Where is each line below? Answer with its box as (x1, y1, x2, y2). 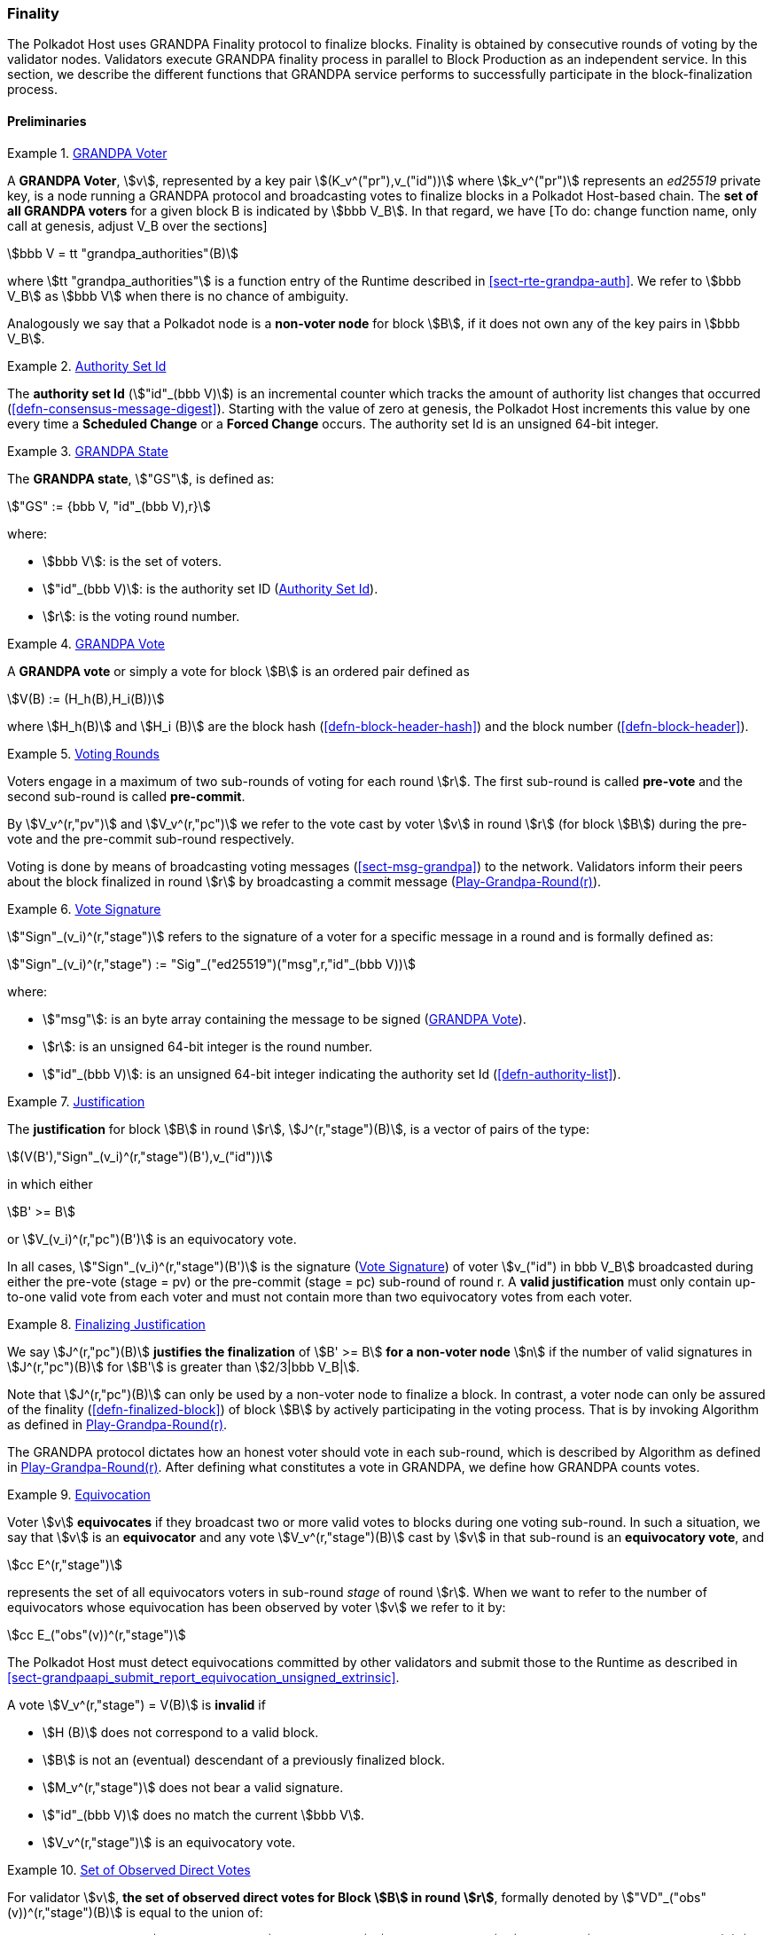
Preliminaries (7, 113, 87, 129)
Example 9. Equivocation (7, 1486, 151, 1502)
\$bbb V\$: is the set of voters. (43, 553, 222, 569)
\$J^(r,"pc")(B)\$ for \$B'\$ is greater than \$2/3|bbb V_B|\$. (7, 1358, 360, 1374)
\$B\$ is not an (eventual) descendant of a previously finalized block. (43, 1751, 446, 1767)
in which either (7, 1176, 93, 1192)
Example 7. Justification (7, 1093, 145, 1109)
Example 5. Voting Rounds (7, 745, 160, 761)
